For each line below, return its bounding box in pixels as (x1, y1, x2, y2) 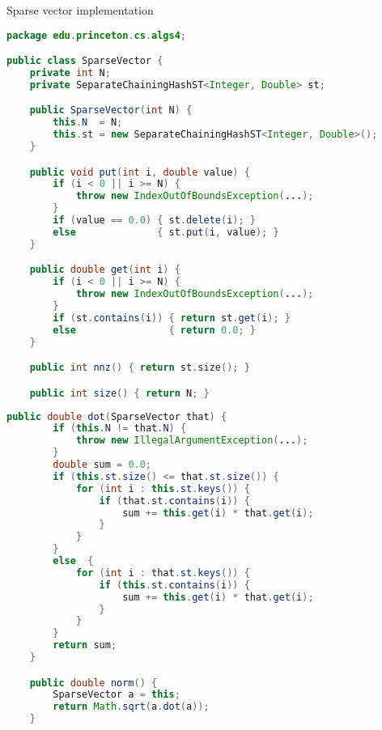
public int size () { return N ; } (29, 387, 210, 399)
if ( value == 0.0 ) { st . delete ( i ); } (53, 214, 257, 227)
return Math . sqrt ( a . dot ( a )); (53, 701, 210, 713)
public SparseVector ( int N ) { (29, 104, 193, 117)
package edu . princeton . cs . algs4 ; (6, 29, 187, 41)
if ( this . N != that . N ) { (53, 422, 187, 435)
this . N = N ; (53, 117, 123, 129)
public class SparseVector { (6, 55, 163, 67)
